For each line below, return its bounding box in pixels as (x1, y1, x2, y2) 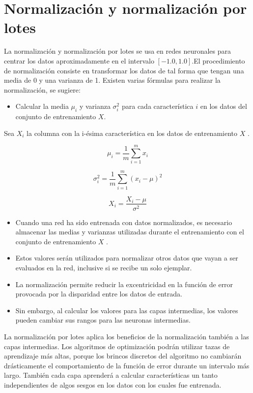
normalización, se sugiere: (4, 84, 81, 95)
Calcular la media (15, 101, 69, 111)
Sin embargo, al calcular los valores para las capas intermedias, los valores (15, 305, 238, 315)
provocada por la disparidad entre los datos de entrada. (15, 289, 182, 299)
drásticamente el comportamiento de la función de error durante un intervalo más (4, 360, 250, 370)
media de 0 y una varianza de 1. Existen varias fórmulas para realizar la (4, 75, 221, 85)
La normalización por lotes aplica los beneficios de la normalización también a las (4, 331, 249, 341)
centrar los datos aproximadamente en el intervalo (4, 55, 154, 65)
